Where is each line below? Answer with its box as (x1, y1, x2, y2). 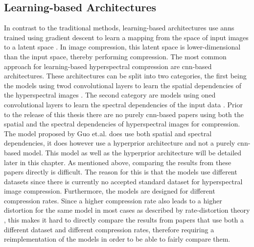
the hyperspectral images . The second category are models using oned (4, 90, 216, 100)
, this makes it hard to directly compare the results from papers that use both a (4, 215, 244, 225)
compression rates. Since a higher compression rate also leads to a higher (4, 195, 222, 205)
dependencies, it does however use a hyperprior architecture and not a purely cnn (4, 138, 248, 148)
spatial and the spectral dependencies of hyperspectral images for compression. (4, 119, 240, 129)
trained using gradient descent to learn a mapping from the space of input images (4, 32, 249, 42)
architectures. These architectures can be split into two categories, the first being (4, 71, 247, 81)
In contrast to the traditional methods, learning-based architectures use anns (4, 23, 234, 33)
